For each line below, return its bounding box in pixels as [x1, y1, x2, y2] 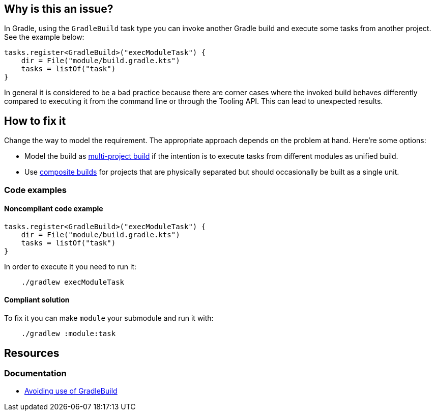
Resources [4, 346, 60, 359]
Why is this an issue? [4, 3, 113, 15]
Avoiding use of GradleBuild [24, 386, 118, 396]
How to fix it [4, 114, 66, 127]
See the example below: [4, 33, 84, 42]
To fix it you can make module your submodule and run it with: [4, 314, 214, 323]
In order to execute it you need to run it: [4, 262, 137, 271]
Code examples [4, 184, 67, 195]
